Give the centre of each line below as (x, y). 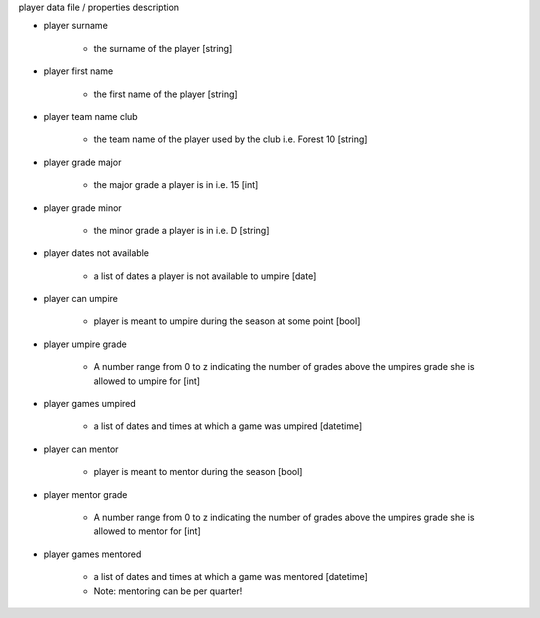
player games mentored (92, 554)
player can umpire (81, 299)
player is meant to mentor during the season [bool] (198, 472)
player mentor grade (85, 494)
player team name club (91, 116)
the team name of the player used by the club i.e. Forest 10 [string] (230, 139)
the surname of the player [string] (163, 48)
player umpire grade (85, 344)
